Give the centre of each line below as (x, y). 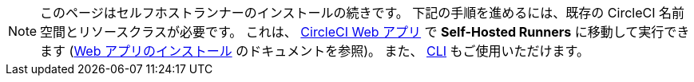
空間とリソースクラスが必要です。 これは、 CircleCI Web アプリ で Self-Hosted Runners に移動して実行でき (365, 32)
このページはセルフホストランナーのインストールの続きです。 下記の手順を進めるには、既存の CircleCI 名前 (362, 13)
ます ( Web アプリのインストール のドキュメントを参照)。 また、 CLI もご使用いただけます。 (315, 51)
